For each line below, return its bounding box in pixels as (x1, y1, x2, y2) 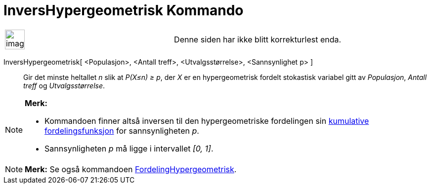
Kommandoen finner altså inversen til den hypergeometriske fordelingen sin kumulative (44, 115, 369, 126)
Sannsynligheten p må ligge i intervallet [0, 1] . (44, 143, 214, 153)
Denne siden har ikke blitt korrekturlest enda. (174, 34, 342, 44)
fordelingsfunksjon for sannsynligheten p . (44, 125, 199, 136)
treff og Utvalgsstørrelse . (23, 81, 105, 90)
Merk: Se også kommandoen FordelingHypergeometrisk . (25, 164, 237, 174)
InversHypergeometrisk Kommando (3, 2, 244, 19)
